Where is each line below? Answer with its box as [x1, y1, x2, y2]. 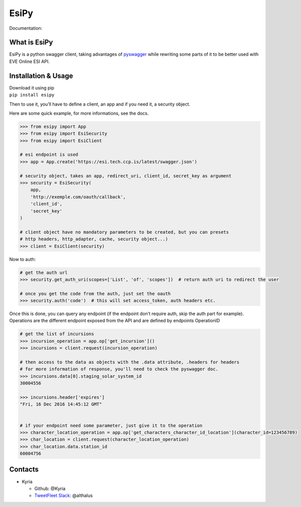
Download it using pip [9, 84, 55, 90]
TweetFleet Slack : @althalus [34, 492, 93, 498]
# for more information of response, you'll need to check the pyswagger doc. [20, 366, 218, 372]
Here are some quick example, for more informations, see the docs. [9, 110, 149, 116]
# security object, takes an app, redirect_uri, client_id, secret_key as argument [20, 173, 232, 178]
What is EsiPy [9, 38, 53, 47]
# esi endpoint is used [20, 152, 79, 158]
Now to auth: [9, 256, 36, 262]
